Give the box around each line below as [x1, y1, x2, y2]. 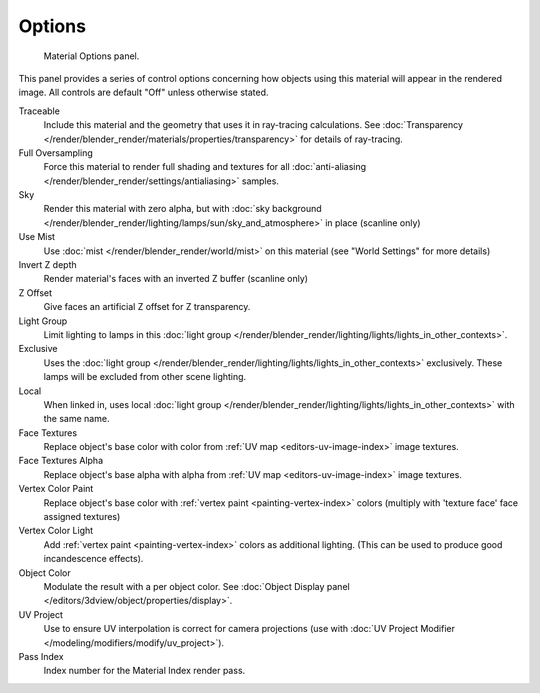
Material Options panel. [43, 50, 140, 62]
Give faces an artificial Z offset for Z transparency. [43, 301, 251, 313]
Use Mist [18, 231, 55, 243]
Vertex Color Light [18, 525, 94, 537]
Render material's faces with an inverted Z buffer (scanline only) [43, 273, 309, 285]
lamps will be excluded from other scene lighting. [43, 371, 247, 383]
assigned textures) [43, 511, 121, 523]
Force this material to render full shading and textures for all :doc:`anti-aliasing [43, 161, 367, 173]
